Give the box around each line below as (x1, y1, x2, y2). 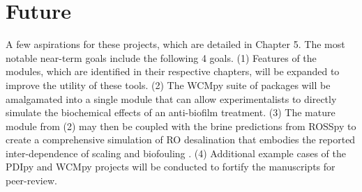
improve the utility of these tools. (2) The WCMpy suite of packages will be (6, 77, 331, 92)
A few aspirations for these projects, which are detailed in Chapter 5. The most (6, 37, 345, 51)
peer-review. (6, 173, 57, 188)
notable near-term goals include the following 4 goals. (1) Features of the (6, 50, 317, 65)
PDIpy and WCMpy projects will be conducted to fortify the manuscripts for (6, 159, 335, 174)
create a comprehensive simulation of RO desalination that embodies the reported (6, 132, 356, 147)
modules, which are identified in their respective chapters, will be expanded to (6, 64, 340, 79)
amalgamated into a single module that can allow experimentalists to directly (6, 91, 337, 106)
